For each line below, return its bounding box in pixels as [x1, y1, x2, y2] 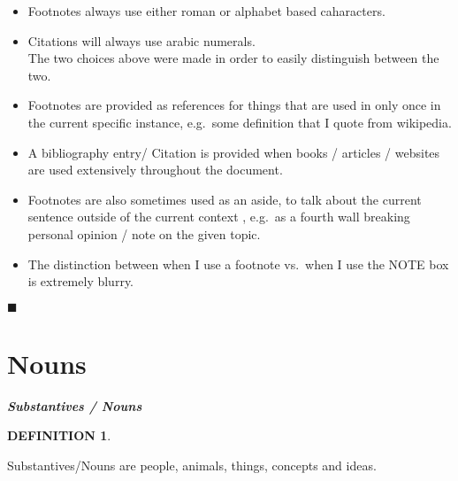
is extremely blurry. [27, 272, 134, 291]
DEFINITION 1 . [7, 426, 111, 445]
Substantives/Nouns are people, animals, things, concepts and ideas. [7, 456, 377, 475]
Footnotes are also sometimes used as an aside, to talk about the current [27, 190, 422, 208]
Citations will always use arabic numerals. [27, 31, 256, 50]
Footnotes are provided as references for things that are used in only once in [27, 96, 441, 114]
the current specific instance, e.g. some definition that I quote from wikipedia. [27, 112, 452, 131]
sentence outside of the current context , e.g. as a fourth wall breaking [27, 207, 410, 226]
